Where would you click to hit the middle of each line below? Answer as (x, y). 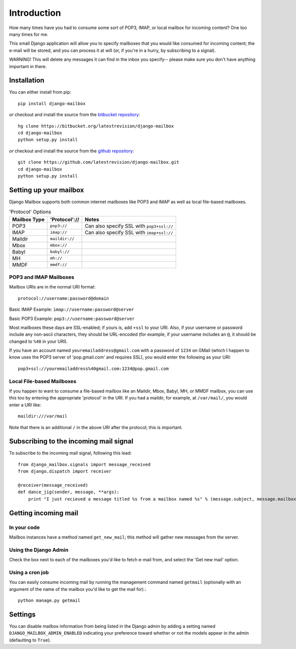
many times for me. (29, 34)
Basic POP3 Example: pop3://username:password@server (72, 319)
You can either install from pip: (40, 92)
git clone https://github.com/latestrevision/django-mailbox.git (99, 162)
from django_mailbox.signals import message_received (84, 464)
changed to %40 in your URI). (38, 341)
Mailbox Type (28, 219)
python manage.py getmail (49, 601)
